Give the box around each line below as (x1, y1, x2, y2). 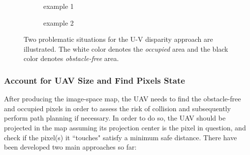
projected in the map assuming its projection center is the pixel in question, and (4, 122, 246, 132)
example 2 (43, 17, 74, 28)
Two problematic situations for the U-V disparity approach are (24, 34, 213, 44)
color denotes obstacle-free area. (24, 53, 119, 63)
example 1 (43, 1, 74, 11)
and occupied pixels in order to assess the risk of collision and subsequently (4, 103, 231, 113)
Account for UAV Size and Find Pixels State (4, 74, 185, 86)
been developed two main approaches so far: (4, 142, 137, 152)
